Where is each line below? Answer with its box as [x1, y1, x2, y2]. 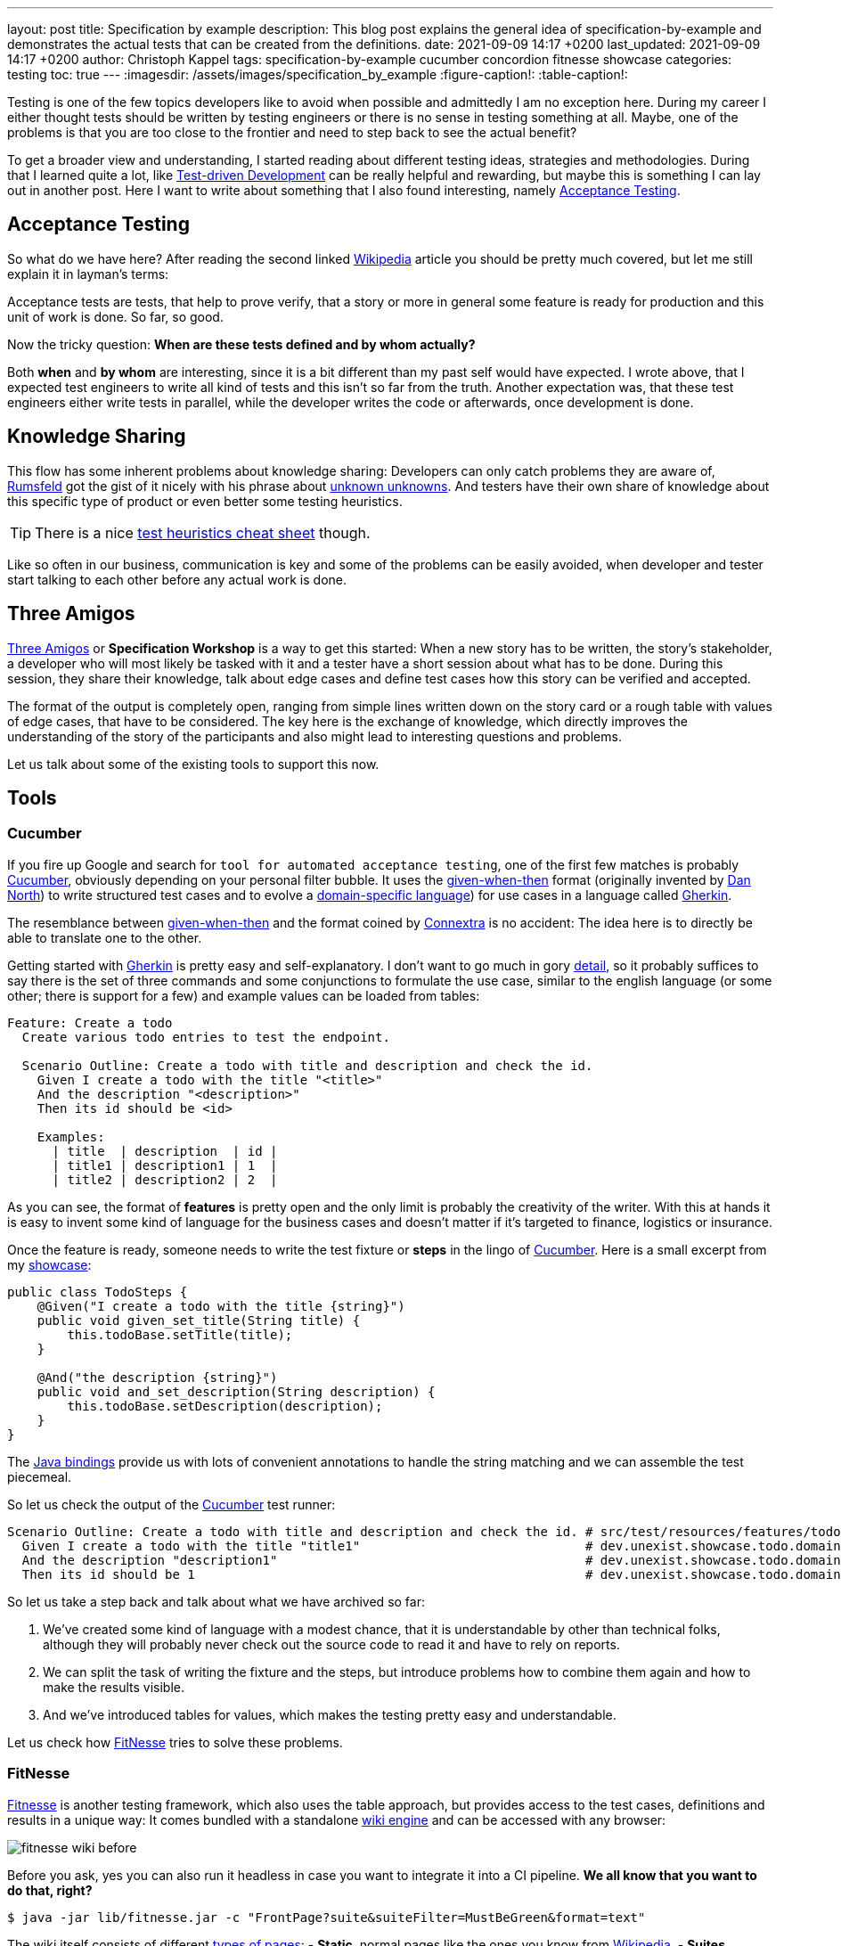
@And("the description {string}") [37, 1370, 278, 1385]
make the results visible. [43, 1679, 184, 1695]
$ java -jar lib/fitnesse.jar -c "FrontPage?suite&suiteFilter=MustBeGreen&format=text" [7, 1909, 646, 1925]
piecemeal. [7, 1468, 72, 1484]
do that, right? [7, 1882, 93, 1898]
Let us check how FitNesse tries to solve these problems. [7, 1734, 343, 1750]
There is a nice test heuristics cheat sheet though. [35, 523, 371, 542]
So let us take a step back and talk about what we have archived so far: [7, 1593, 425, 1609]
